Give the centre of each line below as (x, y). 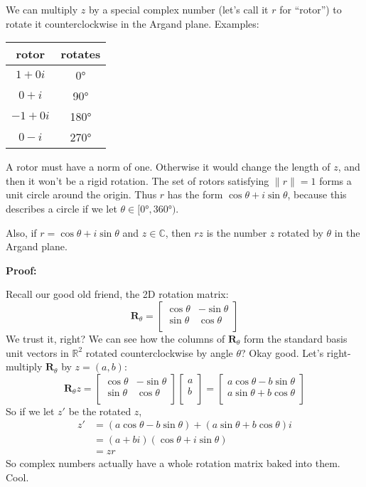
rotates (81, 54)
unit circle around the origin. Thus (81, 194)
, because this (317, 194)
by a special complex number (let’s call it (178, 9)
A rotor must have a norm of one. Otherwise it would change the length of (168, 167)
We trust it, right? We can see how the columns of (115, 338)
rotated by (301, 232)
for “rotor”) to (311, 9)
